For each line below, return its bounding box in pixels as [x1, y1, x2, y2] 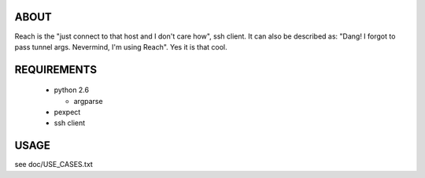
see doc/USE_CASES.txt [14, 160, 94, 169]
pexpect [54, 107, 81, 117]
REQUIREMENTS [14, 63, 98, 76]
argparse [73, 96, 103, 106]
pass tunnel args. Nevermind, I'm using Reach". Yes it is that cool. [14, 42, 227, 51]
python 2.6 [54, 85, 90, 95]
